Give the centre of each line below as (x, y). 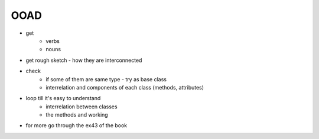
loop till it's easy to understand (63, 98)
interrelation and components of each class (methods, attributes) (125, 87)
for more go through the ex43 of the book (77, 125)
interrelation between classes (82, 107)
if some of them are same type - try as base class (106, 79)
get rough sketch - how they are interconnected (84, 60)
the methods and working (77, 115)
